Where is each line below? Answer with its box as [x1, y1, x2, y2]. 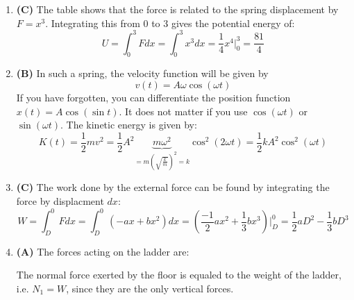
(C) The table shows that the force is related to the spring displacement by [16, 2, 339, 16]
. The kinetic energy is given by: [60, 117, 197, 132]
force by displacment [16, 193, 104, 208]
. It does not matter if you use [119, 103, 248, 118]
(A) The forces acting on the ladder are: [16, 244, 189, 258]
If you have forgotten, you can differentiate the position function [16, 90, 291, 105]
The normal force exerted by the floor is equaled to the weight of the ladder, [16, 267, 342, 282]
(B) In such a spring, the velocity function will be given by [16, 66, 269, 81]
